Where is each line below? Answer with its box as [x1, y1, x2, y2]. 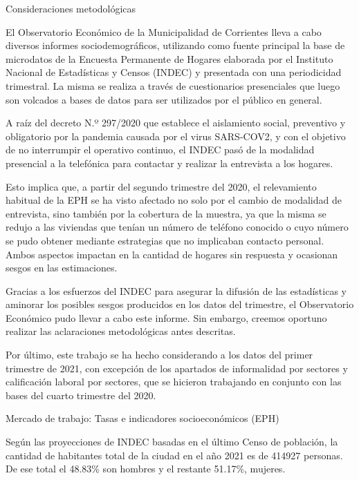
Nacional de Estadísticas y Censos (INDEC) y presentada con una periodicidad [6, 65, 342, 79]
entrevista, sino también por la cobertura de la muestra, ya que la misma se [6, 206, 326, 220]
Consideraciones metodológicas [6, 1, 136, 15]
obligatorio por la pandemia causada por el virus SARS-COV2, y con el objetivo [6, 128, 346, 143]
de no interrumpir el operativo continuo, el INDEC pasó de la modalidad [6, 142, 315, 157]
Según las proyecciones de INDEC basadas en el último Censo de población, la [6, 434, 338, 449]
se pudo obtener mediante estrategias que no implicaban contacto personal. [6, 233, 324, 247]
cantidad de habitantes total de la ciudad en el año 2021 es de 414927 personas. [6, 448, 343, 462]
